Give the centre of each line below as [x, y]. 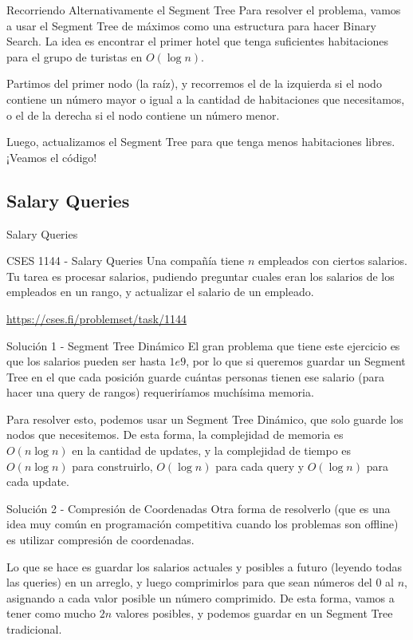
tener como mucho [51, 613]
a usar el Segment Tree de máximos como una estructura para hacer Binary [191, 25]
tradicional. [34, 629]
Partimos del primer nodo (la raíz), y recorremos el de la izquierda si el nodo [194, 83]
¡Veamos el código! [52, 157]
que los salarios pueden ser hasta [86, 361]
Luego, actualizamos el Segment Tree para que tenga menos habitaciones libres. [201, 142]
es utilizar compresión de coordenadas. [100, 540]
